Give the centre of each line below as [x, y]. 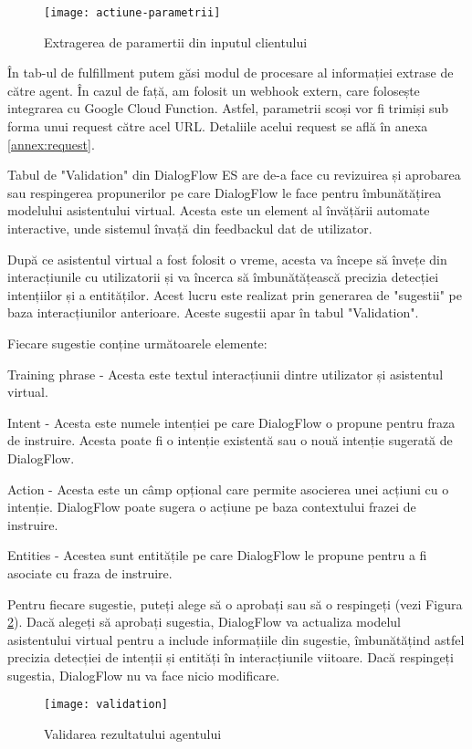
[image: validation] [106, 705]
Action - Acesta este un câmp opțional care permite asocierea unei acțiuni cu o [228, 489]
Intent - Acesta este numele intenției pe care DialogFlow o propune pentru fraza [231, 422]
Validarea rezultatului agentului [133, 734]
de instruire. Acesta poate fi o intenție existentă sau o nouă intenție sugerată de [230, 440]
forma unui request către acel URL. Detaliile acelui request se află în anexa [218, 126]
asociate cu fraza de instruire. [90, 572]
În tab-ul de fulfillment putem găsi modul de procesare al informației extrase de [231, 73]
